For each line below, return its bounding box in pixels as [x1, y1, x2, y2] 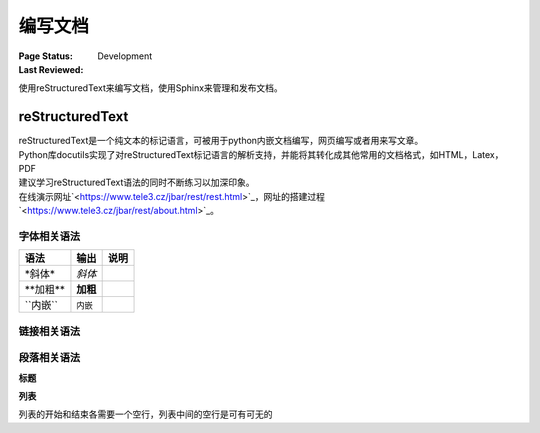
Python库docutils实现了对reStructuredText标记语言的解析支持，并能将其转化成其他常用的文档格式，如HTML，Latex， [18, 148, 504, 160]
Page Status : [18, 50, 74, 62]
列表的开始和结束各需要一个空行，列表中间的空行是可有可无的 [18, 408, 273, 420]
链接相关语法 [18, 324, 81, 338]
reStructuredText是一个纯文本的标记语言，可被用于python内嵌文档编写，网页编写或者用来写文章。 [18, 135, 424, 147]
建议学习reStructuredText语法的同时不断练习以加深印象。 [18, 176, 255, 189]
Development [97, 50, 153, 62]
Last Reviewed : [18, 63, 84, 75]
